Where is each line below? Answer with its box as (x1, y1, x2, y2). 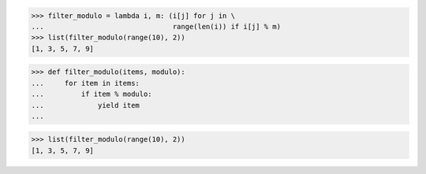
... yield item (31, 101, 140, 109)
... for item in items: (31, 79, 140, 87)
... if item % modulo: (31, 90, 153, 98)
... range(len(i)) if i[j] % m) (31, 22, 282, 31)
